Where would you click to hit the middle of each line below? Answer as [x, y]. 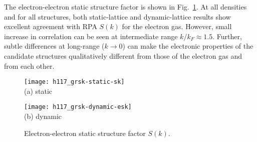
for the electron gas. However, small [177, 26]
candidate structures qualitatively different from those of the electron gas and [123, 55]
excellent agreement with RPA [51, 26]
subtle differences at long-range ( [54, 46]
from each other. [29, 65]
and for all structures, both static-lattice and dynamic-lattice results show [117, 16]
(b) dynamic [43, 116]
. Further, [227, 36]
